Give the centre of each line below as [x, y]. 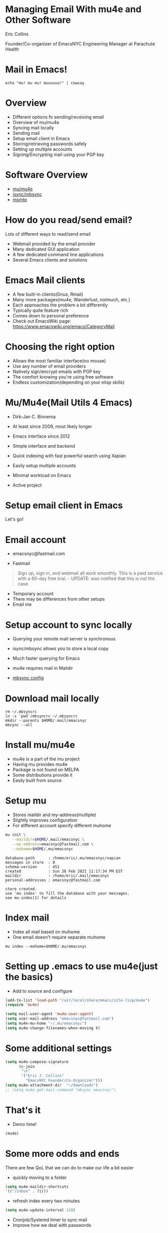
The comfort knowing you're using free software [63, 377]
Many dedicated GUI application [46, 249]
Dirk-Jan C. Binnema [34, 416]
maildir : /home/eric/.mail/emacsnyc [57, 876]
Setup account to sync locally [69, 625]
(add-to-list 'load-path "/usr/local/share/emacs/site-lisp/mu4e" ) [78, 1000]
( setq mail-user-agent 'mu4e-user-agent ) [49, 1014]
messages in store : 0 [30, 862]
